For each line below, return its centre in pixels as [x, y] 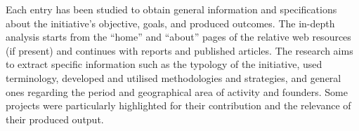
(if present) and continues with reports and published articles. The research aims [179, 50]
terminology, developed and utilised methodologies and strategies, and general [174, 77]
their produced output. [55, 119]
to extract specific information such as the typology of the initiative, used [164, 64]
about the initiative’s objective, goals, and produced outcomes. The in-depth [170, 23]
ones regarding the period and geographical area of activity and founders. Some [177, 91]
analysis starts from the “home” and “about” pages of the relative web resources [178, 37]
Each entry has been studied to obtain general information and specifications [171, 9]
